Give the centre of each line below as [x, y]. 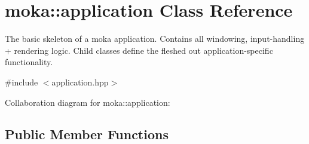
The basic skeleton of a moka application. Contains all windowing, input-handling [155, 39]
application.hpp [80, 82]
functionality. [29, 62]
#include [22, 82]
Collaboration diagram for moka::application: [88, 102]
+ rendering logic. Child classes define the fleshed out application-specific [139, 50]
